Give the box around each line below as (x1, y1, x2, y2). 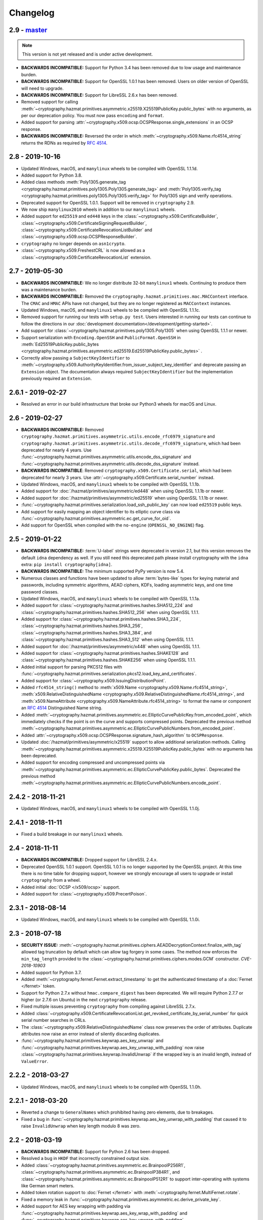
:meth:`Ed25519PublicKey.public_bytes (21, 342, 99, 347)
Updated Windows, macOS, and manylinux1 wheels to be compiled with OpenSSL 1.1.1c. (21, 307, 201, 313)
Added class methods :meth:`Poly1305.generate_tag (21, 179, 126, 185)
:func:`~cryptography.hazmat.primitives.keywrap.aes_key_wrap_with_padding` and (21, 1210, 188, 1216)
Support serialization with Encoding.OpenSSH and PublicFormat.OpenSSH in (21, 334, 181, 340)
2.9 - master (9, 26, 48, 34)
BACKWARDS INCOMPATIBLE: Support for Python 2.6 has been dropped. (21, 1149, 170, 1155)
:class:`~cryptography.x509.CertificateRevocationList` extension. (21, 254, 152, 260)
